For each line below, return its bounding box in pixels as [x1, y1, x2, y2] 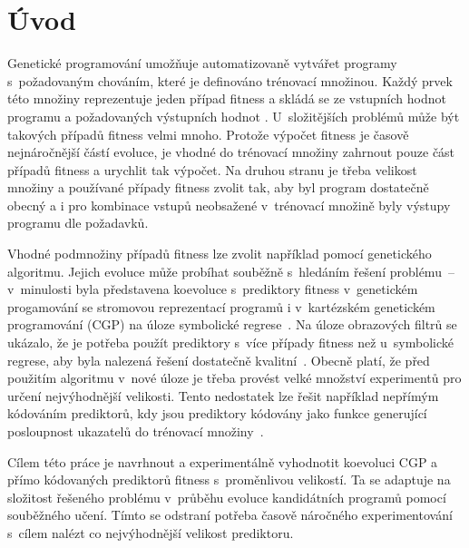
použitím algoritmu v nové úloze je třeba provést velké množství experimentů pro [7, 368, 462, 387]
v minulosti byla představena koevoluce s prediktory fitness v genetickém [7, 279, 418, 298]
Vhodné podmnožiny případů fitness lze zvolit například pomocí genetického [7, 244, 432, 263]
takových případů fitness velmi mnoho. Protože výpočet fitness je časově [7, 124, 409, 143]
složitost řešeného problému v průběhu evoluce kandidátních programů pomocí [7, 487, 446, 506]
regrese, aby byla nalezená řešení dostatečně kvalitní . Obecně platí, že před [7, 350, 430, 369]
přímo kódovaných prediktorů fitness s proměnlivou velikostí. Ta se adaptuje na [7, 470, 451, 489]
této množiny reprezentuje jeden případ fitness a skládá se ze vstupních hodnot [7, 89, 446, 108]
